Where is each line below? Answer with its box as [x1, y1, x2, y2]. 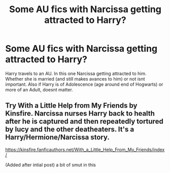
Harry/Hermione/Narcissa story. [5, 133, 110, 142]
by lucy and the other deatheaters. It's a [5, 125, 134, 134]
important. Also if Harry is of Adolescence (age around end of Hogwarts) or [5, 81, 163, 87]
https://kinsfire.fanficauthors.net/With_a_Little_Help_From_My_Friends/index [5, 146, 165, 153]
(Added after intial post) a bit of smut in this [5, 161, 96, 168]
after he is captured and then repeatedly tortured [5, 117, 163, 126]
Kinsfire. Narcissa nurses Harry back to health [5, 109, 155, 118]
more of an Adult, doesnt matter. [5, 86, 74, 92]
